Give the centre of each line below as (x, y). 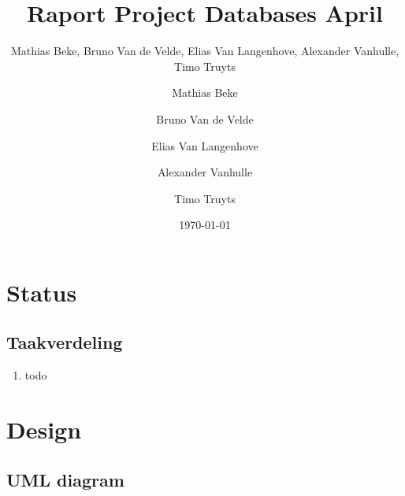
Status (42, 292)
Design (44, 429)
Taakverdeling (65, 342)
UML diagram (65, 479)
